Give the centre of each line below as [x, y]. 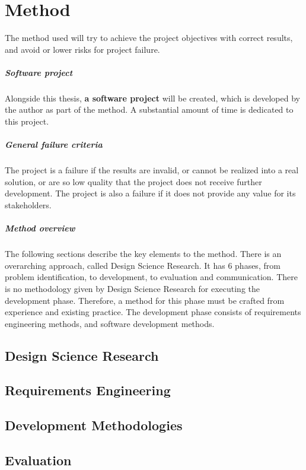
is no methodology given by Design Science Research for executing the [132, 288]
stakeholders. [28, 205]
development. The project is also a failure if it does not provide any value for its [150, 193]
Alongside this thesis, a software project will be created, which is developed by [152, 98]
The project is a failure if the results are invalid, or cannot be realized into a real [152, 170]
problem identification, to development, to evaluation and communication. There [151, 277]
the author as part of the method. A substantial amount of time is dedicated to [149, 109]
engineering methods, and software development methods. [110, 323]
